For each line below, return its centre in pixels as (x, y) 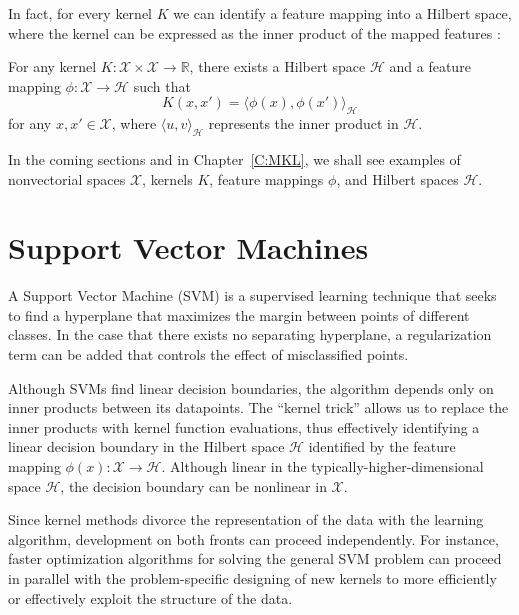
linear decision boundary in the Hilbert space (146, 446)
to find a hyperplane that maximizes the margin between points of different (239, 314)
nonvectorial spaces (67, 178)
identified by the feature (382, 446)
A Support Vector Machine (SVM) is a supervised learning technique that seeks (252, 295)
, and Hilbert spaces (397, 178)
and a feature (430, 66)
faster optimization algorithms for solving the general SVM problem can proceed (255, 558)
